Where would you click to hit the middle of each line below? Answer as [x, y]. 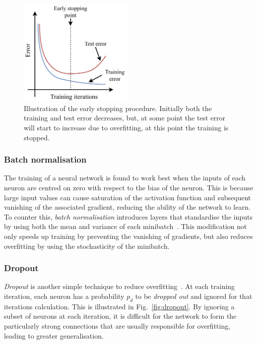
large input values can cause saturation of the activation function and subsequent [128, 197]
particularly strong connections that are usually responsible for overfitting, [117, 325]
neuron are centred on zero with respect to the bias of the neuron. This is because [129, 187]
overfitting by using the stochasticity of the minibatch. [87, 246]
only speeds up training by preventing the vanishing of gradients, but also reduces [128, 236]
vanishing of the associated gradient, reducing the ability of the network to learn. [127, 207]
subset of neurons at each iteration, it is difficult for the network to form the [120, 316]
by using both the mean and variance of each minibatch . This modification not [126, 226]
